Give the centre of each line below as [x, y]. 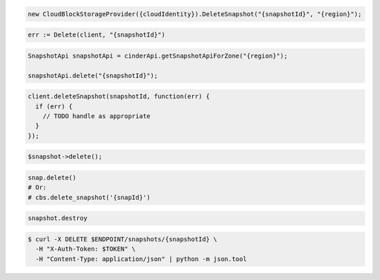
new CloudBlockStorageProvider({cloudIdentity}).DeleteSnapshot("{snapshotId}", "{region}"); [195, 14]
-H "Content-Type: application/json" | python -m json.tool [141, 259]
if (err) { [54, 106]
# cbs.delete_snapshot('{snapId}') [89, 197]
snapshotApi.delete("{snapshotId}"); [93, 75]
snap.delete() [52, 177]
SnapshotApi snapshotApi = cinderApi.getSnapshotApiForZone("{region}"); [158, 56]
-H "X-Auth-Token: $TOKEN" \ [86, 249]
